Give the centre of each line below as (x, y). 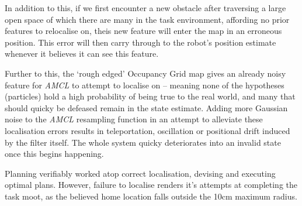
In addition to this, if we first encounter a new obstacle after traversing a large (145, 8)
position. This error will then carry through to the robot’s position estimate (140, 42)
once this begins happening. (54, 154)
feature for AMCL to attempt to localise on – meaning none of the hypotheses (145, 85)
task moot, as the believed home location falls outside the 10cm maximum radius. (151, 196)
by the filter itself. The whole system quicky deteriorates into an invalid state (143, 142)
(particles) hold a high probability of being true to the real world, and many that (150, 96)
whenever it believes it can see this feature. (82, 54)
